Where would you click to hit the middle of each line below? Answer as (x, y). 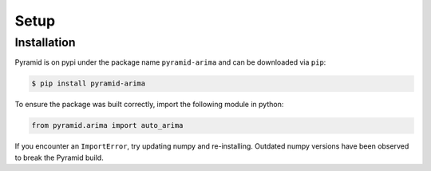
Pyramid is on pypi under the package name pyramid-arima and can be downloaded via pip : (170, 62)
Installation (45, 42)
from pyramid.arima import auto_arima (107, 125)
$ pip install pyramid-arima (89, 84)
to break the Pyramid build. (59, 157)
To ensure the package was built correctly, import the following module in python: (149, 105)
